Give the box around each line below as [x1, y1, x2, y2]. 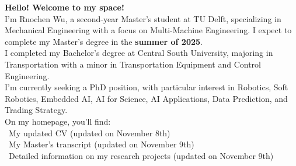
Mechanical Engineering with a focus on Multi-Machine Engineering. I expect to [5, 24, 292, 36]
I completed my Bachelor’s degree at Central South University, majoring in [5, 47, 273, 59]
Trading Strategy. [5, 104, 68, 116]
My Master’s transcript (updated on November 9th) [8, 138, 194, 150]
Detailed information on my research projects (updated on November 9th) [8, 149, 274, 161]
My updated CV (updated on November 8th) [8, 126, 170, 139]
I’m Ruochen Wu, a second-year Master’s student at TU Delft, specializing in [5, 12, 281, 24]
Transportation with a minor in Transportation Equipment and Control [5, 58, 261, 70]
